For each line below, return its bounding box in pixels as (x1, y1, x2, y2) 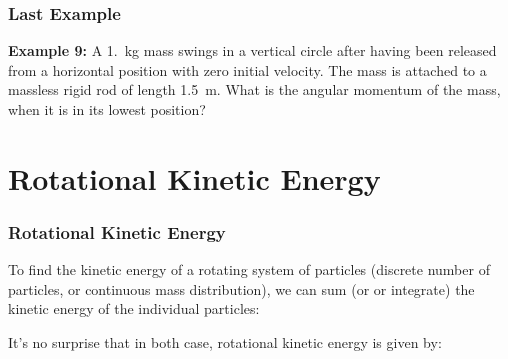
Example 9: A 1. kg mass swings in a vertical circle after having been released (8, 40, 497, 61)
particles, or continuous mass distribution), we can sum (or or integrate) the (8, 278, 475, 299)
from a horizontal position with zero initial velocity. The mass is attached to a (8, 59, 487, 80)
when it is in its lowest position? (8, 99, 206, 119)
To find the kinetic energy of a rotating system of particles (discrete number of (8, 259, 490, 280)
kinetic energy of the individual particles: (8, 298, 260, 319)
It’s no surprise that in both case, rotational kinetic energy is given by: (8, 331, 442, 352)
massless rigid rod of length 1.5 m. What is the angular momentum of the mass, (8, 79, 501, 100)
